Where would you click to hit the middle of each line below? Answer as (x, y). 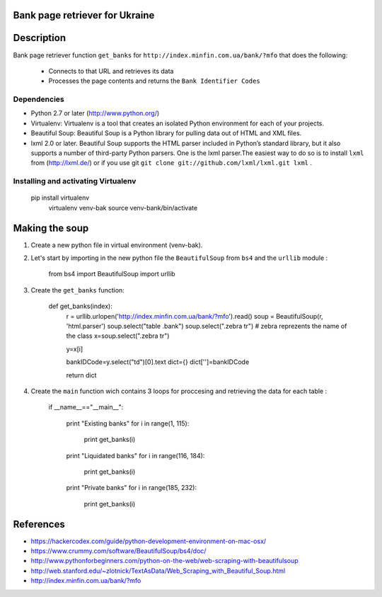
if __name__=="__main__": (86, 407)
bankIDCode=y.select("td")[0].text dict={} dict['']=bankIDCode (158, 362)
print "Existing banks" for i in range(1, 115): (128, 423)
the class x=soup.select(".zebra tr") (118, 336)
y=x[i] (75, 349)
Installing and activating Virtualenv (75, 181)
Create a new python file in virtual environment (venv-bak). (117, 245)
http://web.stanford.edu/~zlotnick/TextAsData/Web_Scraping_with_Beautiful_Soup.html (158, 571)
